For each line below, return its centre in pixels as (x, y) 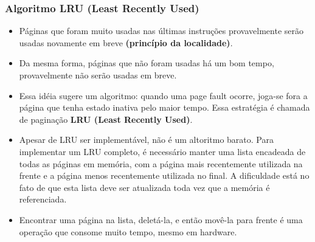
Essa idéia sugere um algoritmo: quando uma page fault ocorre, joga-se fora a (163, 95)
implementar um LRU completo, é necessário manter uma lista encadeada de (162, 151)
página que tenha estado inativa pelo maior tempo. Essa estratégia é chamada (164, 107)
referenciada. (43, 199)
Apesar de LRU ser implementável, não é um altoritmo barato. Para (146, 140)
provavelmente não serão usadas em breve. (98, 75)
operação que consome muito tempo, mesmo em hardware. (128, 231)
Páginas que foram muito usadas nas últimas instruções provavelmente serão (161, 31)
